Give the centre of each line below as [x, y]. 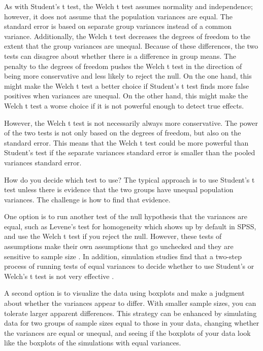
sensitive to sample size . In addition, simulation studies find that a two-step [123, 256]
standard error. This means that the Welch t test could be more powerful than [126, 142]
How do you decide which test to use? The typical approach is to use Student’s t [129, 179]
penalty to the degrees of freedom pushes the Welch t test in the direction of [123, 66]
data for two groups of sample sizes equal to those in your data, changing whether [132, 323]
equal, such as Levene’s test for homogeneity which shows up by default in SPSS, [130, 226]
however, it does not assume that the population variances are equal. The [118, 16]
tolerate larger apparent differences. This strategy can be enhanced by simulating [130, 313]
